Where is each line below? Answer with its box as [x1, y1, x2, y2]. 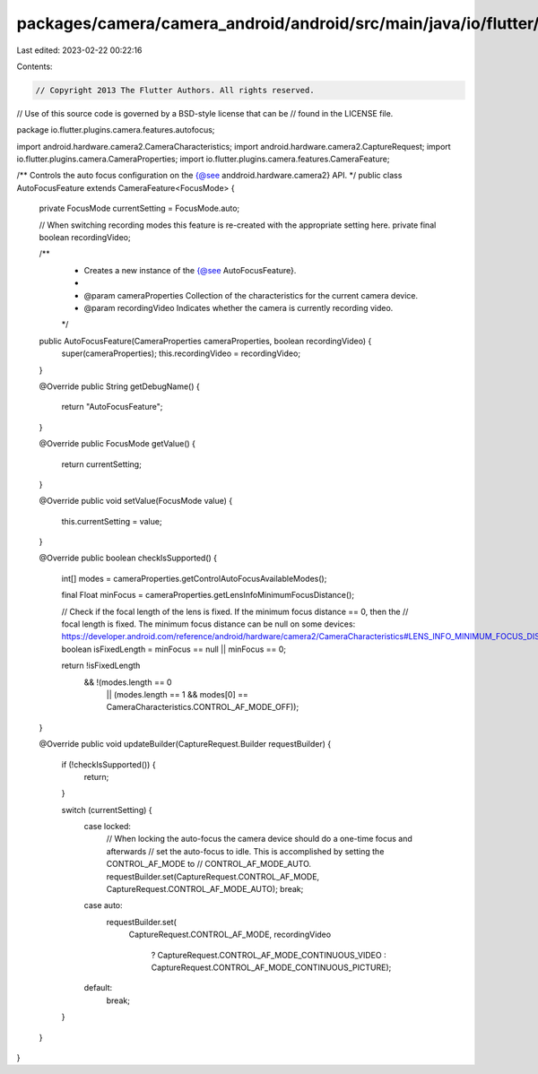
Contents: [16, 61, 53, 72]
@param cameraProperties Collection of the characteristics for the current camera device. [83, 290, 419, 300]
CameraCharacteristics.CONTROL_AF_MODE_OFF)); [106, 702, 299, 713]
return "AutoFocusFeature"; [61, 402, 163, 412]
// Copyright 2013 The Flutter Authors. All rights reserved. [35, 85, 315, 95]
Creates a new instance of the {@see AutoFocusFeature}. [83, 264, 297, 275]
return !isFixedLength [61, 660, 141, 671]
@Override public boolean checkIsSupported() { [39, 552, 218, 564]
